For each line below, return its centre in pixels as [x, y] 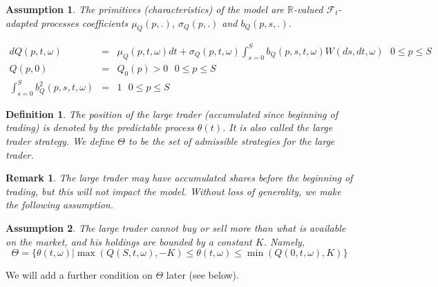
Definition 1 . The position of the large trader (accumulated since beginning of [172, 113]
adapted [22, 22]
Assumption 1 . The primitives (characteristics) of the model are [145, 9]
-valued [308, 9]
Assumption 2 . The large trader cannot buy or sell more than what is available [176, 228]
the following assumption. [60, 205]
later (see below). [202, 275]
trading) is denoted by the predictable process [100, 127]
